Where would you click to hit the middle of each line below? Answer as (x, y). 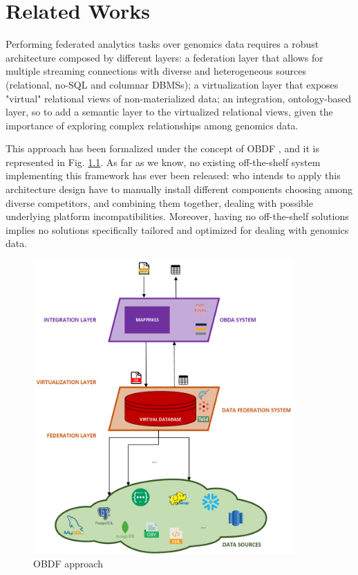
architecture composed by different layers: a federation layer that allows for (164, 57)
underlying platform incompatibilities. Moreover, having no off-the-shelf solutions (177, 216)
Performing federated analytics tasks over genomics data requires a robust (162, 44)
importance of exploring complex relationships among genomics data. (152, 125)
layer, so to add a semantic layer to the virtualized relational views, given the (169, 112)
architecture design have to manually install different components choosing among (179, 189)
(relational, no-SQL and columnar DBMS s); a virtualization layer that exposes (172, 84)
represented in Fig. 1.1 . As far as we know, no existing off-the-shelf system (163, 162)
